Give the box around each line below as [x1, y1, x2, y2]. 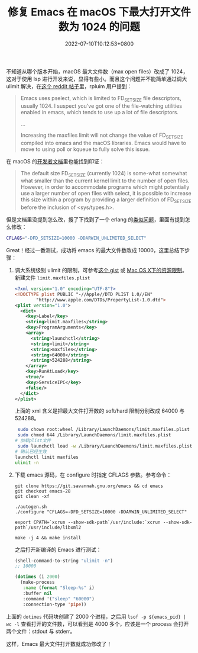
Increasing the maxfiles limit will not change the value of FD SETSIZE [20, 131, 184, 140]
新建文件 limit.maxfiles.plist [14, 274, 90, 281]
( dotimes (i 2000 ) [14, 574, 60, 580]
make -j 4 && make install [14, 535, 82, 541]
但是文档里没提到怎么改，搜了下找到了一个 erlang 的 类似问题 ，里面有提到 [6, 216, 185, 223]
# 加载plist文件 [14, 438, 51, 444]
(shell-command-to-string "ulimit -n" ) [14, 558, 113, 564]
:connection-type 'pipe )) [22, 601, 87, 607]
